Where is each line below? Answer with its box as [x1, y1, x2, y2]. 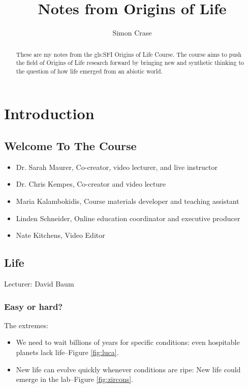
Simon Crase [112, 27, 152, 38]
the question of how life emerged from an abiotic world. [16, 66, 163, 75]
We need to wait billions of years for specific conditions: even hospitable [16, 337, 240, 347]
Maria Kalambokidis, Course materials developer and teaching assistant [16, 196, 239, 206]
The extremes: [4, 320, 48, 330]
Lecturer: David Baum [4, 278, 74, 289]
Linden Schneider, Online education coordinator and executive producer [16, 213, 240, 223]
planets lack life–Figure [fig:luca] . [16, 347, 119, 358]
